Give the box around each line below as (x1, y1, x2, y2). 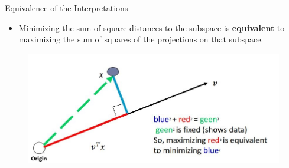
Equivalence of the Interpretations (5, 2, 128, 14)
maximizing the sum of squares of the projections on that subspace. (18, 33, 264, 45)
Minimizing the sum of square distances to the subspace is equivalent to (18, 21, 285, 34)
